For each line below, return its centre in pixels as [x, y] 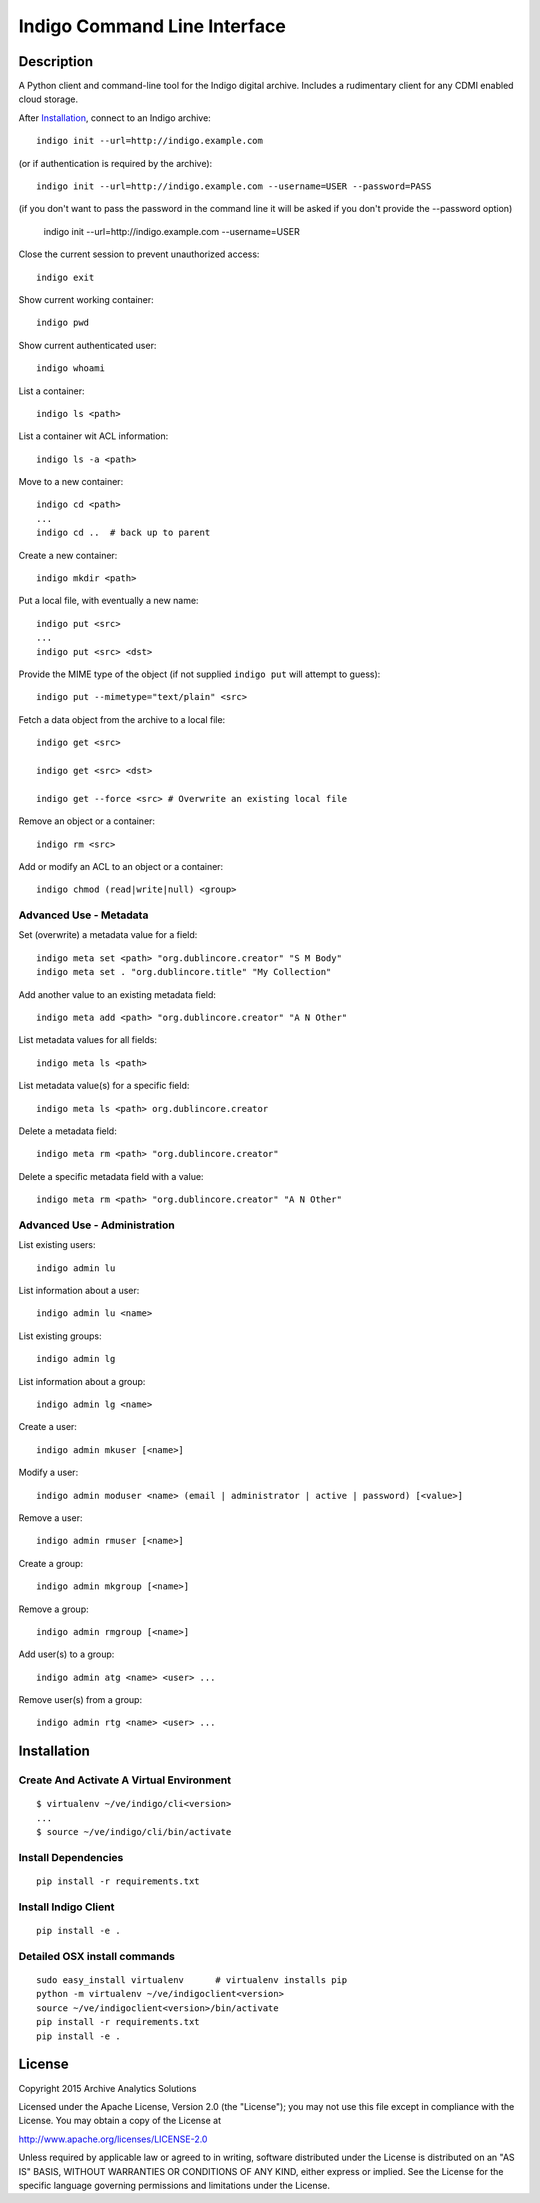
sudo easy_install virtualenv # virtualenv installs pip [192, 1980]
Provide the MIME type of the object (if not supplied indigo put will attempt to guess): [199, 674]
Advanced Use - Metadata [83, 915]
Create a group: [51, 1563]
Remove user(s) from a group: [80, 1700]
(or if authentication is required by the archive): [115, 163]
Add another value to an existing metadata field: [117, 994]
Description [56, 61]
